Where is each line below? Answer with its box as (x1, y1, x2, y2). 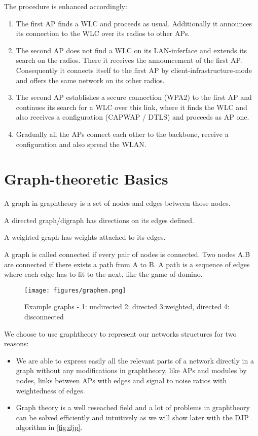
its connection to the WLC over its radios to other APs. (16, 28, 190, 39)
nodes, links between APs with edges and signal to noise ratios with (16, 375, 227, 386)
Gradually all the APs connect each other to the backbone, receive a (16, 128, 229, 139)
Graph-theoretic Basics (4, 168, 168, 189)
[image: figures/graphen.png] (24, 286, 126, 294)
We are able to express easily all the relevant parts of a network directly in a (16, 355, 254, 366)
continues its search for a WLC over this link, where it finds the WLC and (16, 101, 247, 112)
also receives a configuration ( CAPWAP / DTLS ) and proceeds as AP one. (16, 112, 249, 122)
